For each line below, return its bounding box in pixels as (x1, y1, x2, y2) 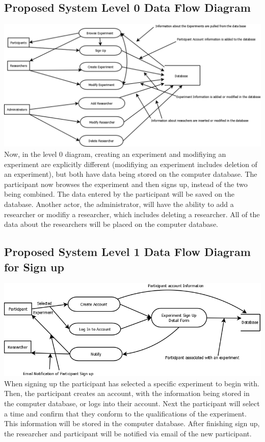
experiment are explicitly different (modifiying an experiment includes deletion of (4, 158, 257, 169)
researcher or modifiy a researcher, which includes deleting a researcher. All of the (4, 208, 260, 219)
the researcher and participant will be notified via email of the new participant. (4, 428, 252, 438)
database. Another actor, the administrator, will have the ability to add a (4, 198, 234, 209)
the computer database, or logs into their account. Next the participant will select (4, 398, 260, 409)
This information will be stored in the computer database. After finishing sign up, (4, 418, 260, 429)
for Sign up (4, 259, 64, 274)
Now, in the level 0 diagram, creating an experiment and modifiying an (4, 148, 226, 159)
